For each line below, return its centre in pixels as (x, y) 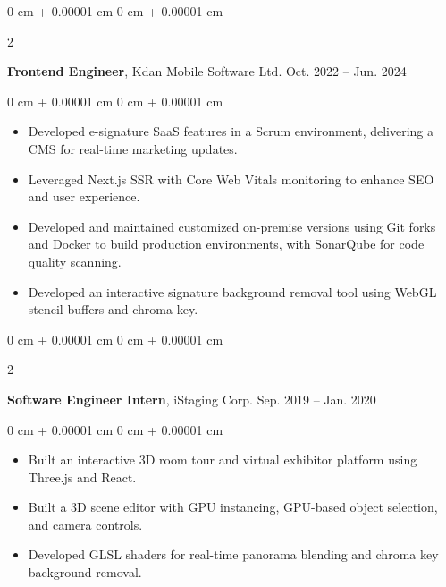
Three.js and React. (82, 476)
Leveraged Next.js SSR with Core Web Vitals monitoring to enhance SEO (231, 179)
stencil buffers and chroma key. (113, 309)
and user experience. (84, 196)
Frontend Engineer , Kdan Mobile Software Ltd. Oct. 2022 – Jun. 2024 (207, 71)
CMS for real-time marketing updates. (133, 148)
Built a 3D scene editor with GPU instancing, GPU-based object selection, (233, 507)
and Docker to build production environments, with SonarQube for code (226, 244)
